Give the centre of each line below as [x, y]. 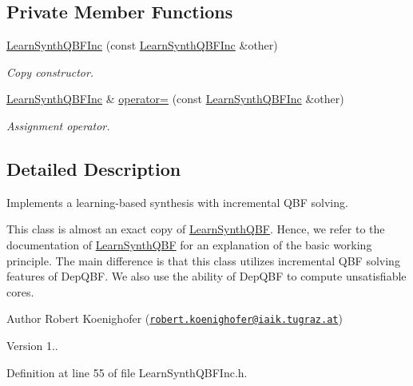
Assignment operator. [58, 125]
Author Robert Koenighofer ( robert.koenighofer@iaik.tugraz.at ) [175, 318]
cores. [20, 291]
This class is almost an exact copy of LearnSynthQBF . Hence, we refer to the [196, 229]
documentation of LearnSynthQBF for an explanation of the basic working [189, 244]
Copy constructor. [50, 72]
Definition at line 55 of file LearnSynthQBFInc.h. [127, 372]
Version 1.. [32, 345]
